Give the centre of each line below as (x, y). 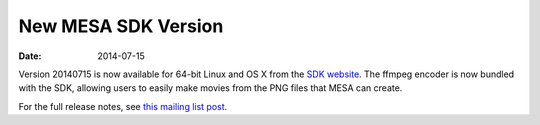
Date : (30, 56)
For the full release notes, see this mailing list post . (123, 106)
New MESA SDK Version (121, 26)
